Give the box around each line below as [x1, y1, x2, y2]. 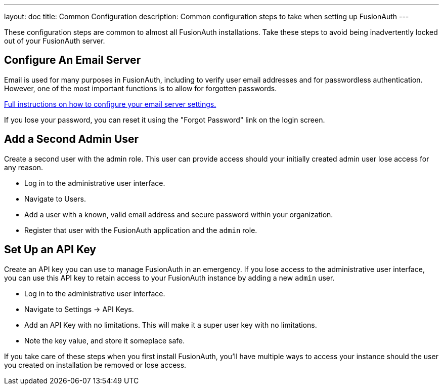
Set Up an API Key [4, 243, 96, 256]
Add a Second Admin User [4, 133, 139, 146]
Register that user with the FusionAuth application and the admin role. [24, 225, 257, 235]
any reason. [4, 163, 43, 172]
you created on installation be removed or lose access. [4, 360, 187, 369]
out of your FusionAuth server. [4, 36, 105, 45]
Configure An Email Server [4, 54, 141, 67]
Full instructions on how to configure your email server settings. [4, 99, 216, 108]
